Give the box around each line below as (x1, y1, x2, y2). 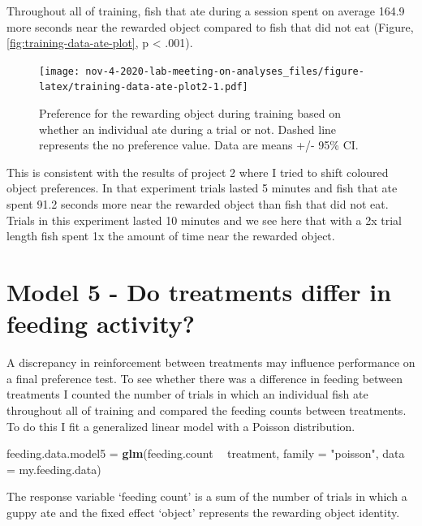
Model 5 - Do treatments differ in (6, 275, 392, 308)
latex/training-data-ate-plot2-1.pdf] (39, 81, 248, 93)
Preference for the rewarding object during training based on (39, 105, 341, 122)
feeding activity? (6, 307, 196, 340)
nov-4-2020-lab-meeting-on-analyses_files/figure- (85, 65, 364, 77)
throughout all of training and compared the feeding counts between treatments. (6, 401, 407, 418)
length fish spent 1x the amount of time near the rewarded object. (6, 227, 335, 244)
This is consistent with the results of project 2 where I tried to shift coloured (6, 163, 389, 180)
